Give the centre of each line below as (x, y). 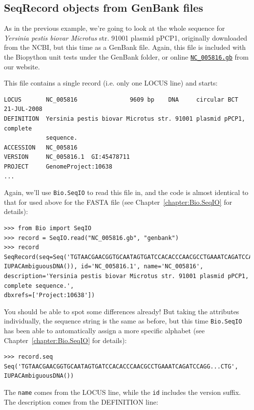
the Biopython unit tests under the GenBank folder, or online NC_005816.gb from (126, 56)
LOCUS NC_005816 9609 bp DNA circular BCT (121, 99)
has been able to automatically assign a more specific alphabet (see (105, 331)
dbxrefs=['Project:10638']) (50, 295)
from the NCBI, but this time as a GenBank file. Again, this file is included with (125, 47)
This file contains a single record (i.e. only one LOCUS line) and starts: (111, 83)
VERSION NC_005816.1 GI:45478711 (67, 157)
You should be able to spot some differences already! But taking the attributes (122, 311)
